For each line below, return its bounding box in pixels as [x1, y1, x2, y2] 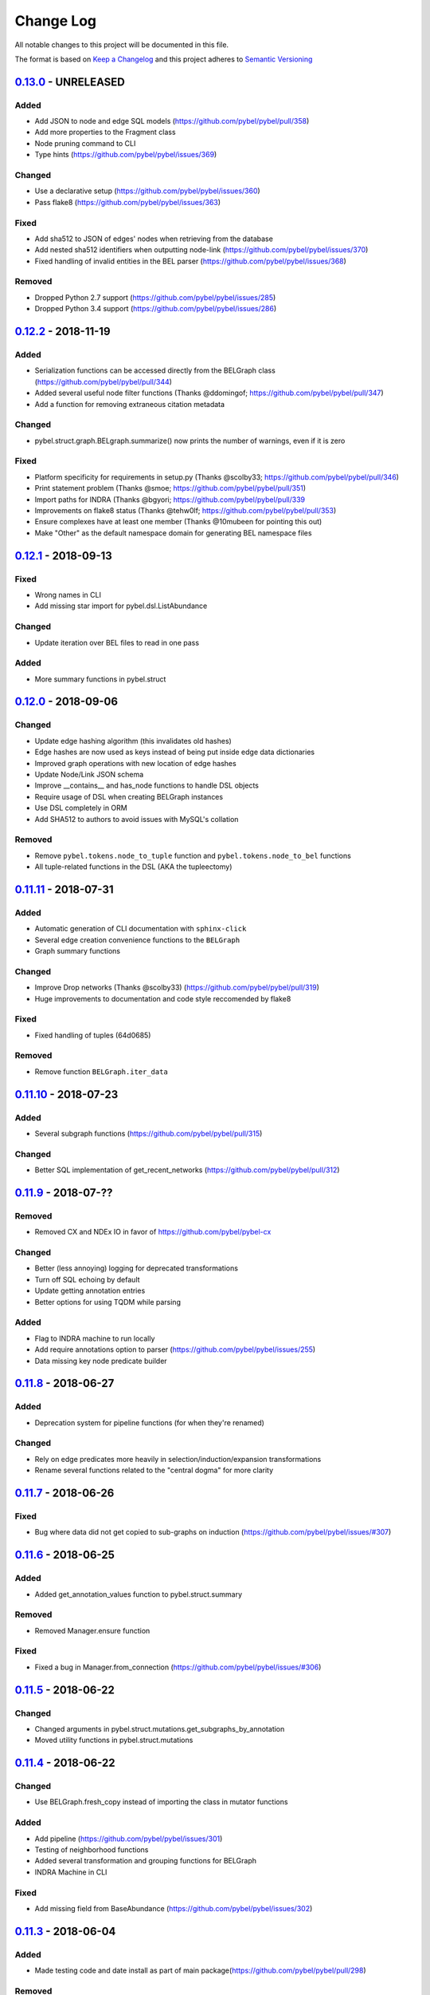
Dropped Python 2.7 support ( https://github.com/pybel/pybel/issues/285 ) [34, 292, 276, 302]
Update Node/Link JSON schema [34, 769, 144, 779]
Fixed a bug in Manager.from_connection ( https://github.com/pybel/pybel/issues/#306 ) [34, 1662, 322, 1672]
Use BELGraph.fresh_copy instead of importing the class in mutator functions [34, 1797, 288, 1807]
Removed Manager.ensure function [34, 1626, 150, 1635]
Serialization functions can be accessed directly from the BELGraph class [34, 365, 276, 375]
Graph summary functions [34, 946, 121, 955]
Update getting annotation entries [34, 1286, 146, 1296]
